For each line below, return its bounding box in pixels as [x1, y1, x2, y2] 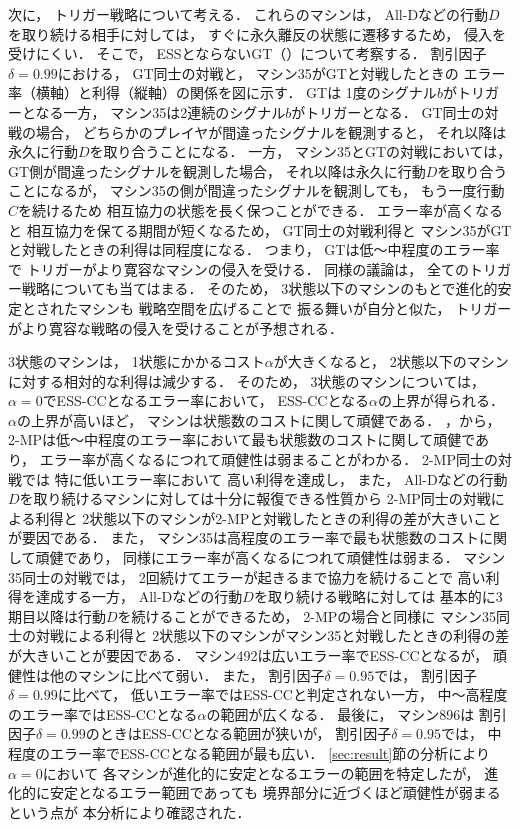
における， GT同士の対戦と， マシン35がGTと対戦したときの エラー [57, 62, 506, 83]
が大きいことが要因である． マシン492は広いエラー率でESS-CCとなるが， [8, 645, 489, 665]
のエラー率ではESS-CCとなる [8, 703, 198, 724]
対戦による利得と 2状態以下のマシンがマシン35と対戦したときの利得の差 [35, 625, 510, 646]
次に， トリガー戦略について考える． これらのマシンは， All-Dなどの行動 [8, 4, 489, 24]
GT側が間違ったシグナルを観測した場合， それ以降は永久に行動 [8, 160, 426, 181]
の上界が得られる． [377, 390, 504, 411]
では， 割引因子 [374, 664, 477, 685]
